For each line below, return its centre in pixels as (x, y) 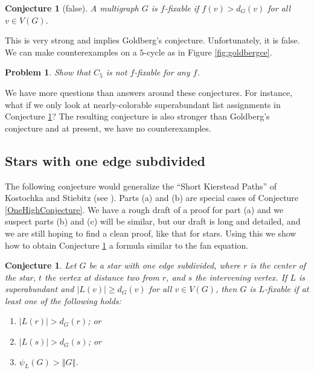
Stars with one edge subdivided (105, 160)
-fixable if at (287, 289)
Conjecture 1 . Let (41, 265)
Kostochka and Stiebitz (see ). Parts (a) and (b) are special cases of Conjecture (152, 198)
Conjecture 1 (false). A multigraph (72, 8)
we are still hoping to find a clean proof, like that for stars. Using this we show (151, 233)
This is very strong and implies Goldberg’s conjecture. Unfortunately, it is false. (152, 40)
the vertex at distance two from (102, 277)
